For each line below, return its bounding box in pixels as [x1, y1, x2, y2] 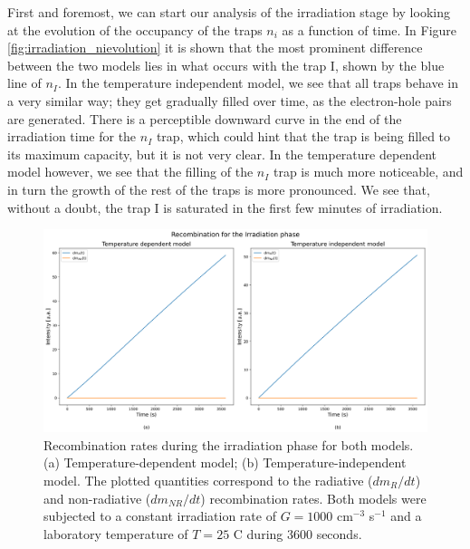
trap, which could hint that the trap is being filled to [156, 127, 451, 146]
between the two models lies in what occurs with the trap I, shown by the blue [7, 55, 445, 74]
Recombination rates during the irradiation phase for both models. [43, 435, 414, 454]
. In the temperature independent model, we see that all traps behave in [57, 73, 458, 92]
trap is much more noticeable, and [273, 162, 464, 181]
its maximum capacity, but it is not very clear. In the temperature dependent [7, 144, 436, 163]
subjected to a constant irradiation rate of [43, 506, 276, 525]
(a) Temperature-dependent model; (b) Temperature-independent [43, 453, 407, 472]
